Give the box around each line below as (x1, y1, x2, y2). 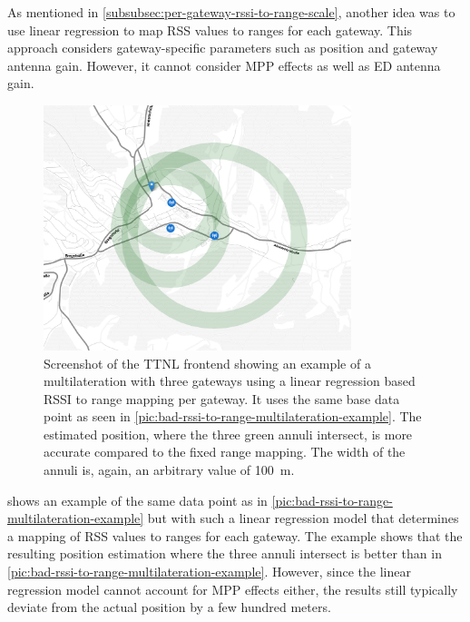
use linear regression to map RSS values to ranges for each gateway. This (7, 20, 413, 39)
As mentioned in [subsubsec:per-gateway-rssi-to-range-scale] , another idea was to (7, 3, 455, 21)
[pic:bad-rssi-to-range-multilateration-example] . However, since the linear (7, 562, 411, 581)
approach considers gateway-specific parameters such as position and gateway (7, 38, 438, 57)
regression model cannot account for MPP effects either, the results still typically (7, 579, 458, 598)
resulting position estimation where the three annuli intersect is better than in (7, 544, 442, 563)
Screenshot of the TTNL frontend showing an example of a (44, 353, 371, 372)
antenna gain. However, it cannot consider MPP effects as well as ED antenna (7, 55, 441, 74)
